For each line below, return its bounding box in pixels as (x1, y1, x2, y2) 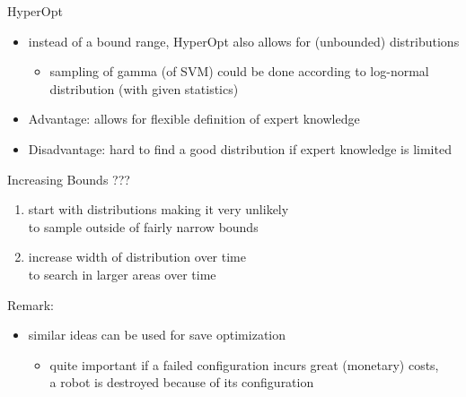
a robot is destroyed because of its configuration (49, 373, 314, 392)
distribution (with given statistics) (49, 79, 239, 98)
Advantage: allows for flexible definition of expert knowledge (28, 109, 360, 128)
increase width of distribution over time (28, 247, 246, 266)
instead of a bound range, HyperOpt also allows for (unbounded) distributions (28, 31, 460, 50)
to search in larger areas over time (28, 264, 216, 283)
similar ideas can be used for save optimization (28, 325, 286, 344)
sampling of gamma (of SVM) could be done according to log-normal (49, 62, 429, 81)
